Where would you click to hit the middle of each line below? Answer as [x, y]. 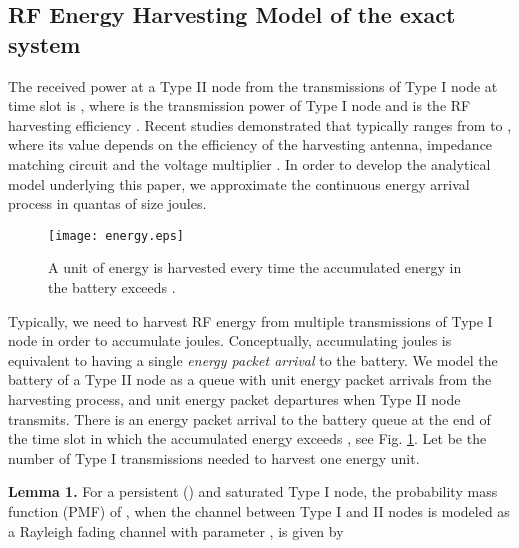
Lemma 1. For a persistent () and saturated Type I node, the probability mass [253, 491]
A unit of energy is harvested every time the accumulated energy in [255, 267]
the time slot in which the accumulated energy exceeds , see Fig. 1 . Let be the [247, 438]
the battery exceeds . [112, 287]
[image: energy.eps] [116, 235]
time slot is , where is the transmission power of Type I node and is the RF [239, 105]
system [44, 43]
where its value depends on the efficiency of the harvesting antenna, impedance [250, 144]
